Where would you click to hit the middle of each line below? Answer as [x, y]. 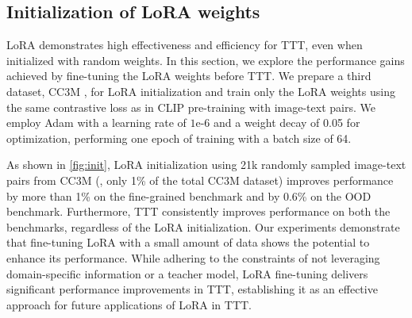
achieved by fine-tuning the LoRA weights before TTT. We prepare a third [189, 76]
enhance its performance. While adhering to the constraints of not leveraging [193, 257]
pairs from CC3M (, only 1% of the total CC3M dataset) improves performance [200, 180]
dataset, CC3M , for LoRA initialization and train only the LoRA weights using [201, 91]
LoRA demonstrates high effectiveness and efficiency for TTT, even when [185, 45]
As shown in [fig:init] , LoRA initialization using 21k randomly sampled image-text [206, 165]
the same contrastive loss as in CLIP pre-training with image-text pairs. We [191, 107]
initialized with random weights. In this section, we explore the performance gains [206, 60]
